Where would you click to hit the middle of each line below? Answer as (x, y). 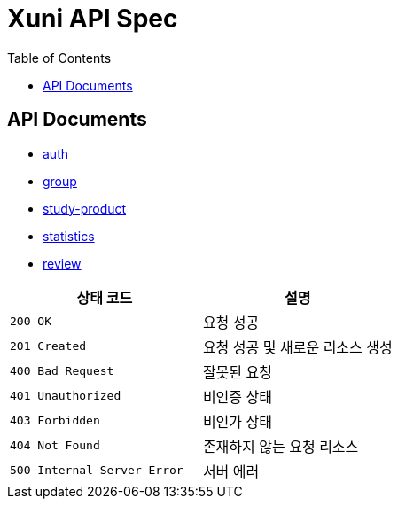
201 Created (48, 346)
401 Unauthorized (66, 396)
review (62, 263)
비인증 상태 (237, 397)
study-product (85, 208)
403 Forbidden (55, 421)
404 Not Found (55, 446)
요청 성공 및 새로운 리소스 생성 (297, 347)
